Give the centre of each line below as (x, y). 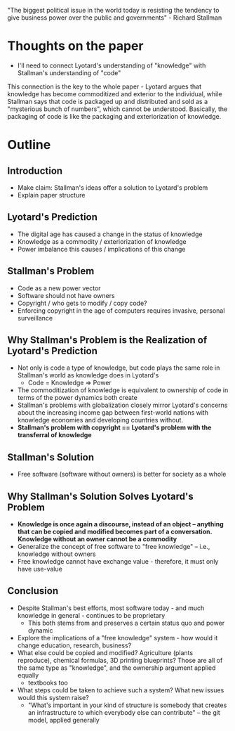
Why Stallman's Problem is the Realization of (107, 340)
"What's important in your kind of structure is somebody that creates (127, 705)
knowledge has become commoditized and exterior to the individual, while (115, 93)
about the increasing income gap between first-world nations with (113, 413)
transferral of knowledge (55, 435)
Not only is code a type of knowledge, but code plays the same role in (119, 368)
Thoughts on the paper (75, 46)
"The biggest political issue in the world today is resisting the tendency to (113, 10)
